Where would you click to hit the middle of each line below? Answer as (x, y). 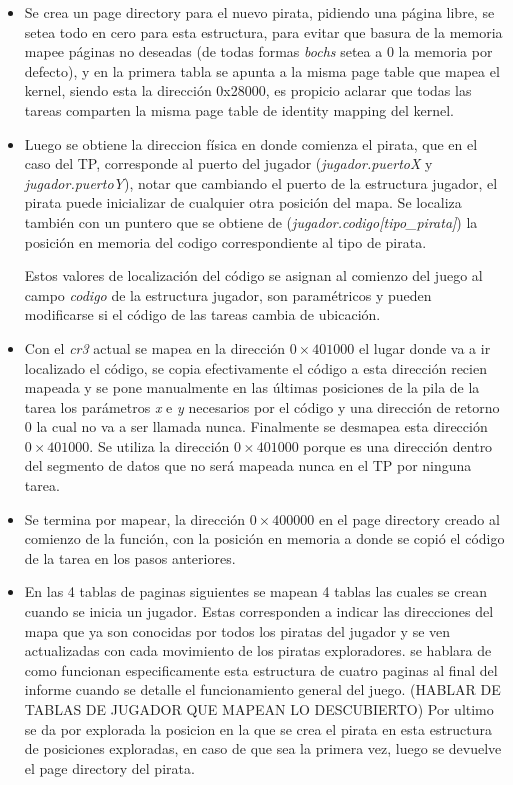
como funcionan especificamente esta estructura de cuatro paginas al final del (261, 669)
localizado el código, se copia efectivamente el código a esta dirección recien (255, 367)
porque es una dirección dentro (398, 445)
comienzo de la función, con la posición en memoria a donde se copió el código (264, 538)
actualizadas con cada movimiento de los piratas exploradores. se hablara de (258, 650)
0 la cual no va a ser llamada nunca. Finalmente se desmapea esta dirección (256, 426)
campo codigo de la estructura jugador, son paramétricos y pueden (228, 294)
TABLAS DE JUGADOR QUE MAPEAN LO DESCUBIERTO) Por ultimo (259, 709)
